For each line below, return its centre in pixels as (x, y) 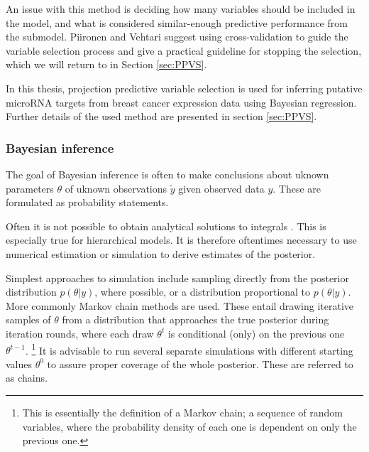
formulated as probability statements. (87, 202)
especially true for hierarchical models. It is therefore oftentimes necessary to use (181, 240)
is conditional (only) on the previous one (256, 333)
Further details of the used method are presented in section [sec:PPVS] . (161, 116)
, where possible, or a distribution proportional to (203, 292)
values (19, 364)
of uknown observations (116, 188)
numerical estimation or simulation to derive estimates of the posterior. (161, 253)
